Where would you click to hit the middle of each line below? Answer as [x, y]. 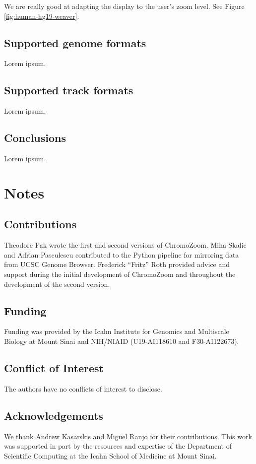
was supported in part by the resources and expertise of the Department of [118, 446]
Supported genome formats [75, 42]
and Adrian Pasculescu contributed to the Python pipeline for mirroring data [122, 254]
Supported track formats [69, 90]
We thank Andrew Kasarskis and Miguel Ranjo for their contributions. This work [128, 436]
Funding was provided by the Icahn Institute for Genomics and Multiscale [117, 331]
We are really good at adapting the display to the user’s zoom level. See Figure [124, 6]
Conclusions [35, 138]
